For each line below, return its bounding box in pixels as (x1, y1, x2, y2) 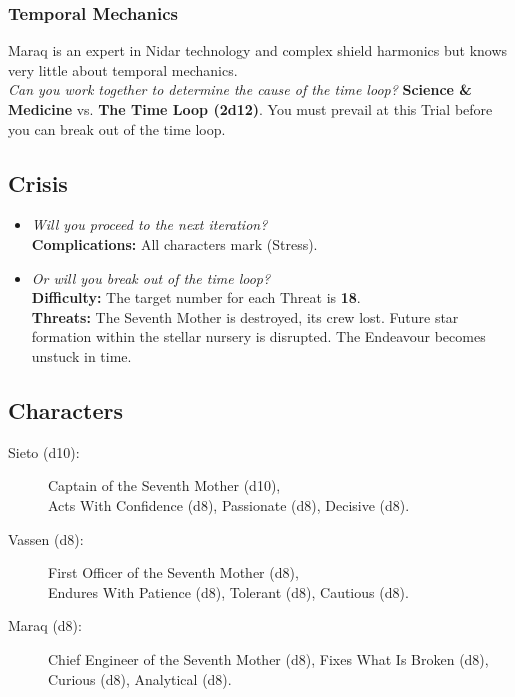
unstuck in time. (31, 345, 132, 366)
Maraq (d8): (8, 615, 82, 636)
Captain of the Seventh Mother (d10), (48, 475, 281, 496)
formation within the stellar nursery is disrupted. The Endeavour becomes (31, 326, 486, 347)
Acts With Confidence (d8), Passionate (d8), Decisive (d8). (48, 494, 410, 515)
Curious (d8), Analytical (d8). (48, 668, 232, 689)
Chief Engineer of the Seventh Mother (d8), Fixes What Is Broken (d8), (48, 648, 489, 669)
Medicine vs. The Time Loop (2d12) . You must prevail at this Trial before (8, 99, 493, 119)
